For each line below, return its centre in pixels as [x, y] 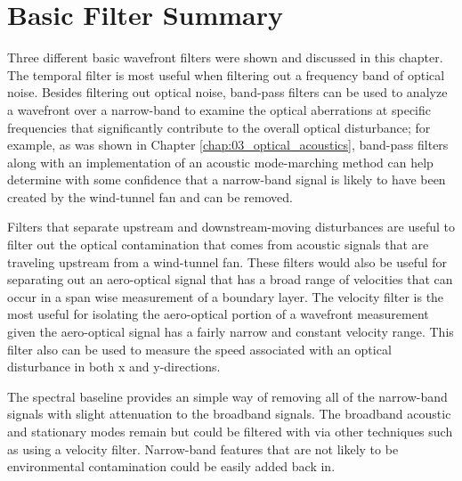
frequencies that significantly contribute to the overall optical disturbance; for [219, 127]
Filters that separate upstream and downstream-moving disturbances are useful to [231, 227]
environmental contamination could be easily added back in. [171, 466]
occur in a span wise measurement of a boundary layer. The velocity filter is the [226, 296]
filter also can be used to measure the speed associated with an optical [199, 349]
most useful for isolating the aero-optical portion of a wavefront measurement [218, 314]
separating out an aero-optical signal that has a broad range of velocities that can [230, 279]
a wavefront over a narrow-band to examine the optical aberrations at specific [219, 109]
